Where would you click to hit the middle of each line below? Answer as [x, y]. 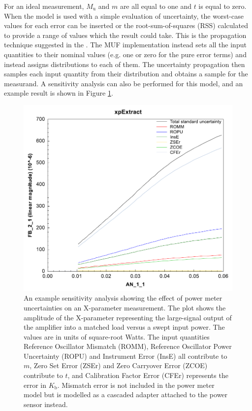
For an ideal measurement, [44, 6]
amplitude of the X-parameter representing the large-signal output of [128, 317]
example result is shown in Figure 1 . [59, 93]
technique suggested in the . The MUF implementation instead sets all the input [125, 45]
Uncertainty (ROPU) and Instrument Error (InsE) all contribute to [126, 356]
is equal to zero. [222, 6]
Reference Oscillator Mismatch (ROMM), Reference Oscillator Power [128, 346]
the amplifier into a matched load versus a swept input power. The [124, 327]
